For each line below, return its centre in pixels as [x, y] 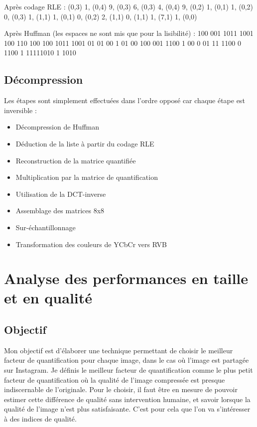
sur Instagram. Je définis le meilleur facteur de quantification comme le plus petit [128, 370]
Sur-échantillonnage [46, 227]
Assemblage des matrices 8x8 [60, 211]
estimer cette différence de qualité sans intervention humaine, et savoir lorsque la [127, 399]
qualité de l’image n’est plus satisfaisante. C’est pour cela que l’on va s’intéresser [127, 409]
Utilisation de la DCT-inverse [61, 194]
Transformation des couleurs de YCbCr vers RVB [91, 244]
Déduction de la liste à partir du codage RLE [85, 143]
